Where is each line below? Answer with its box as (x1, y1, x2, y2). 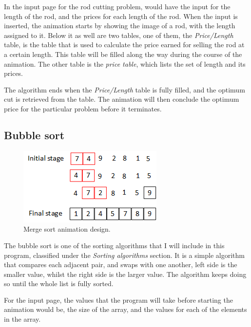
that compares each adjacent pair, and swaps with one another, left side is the (4, 259, 237, 270)
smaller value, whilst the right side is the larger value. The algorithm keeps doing (4, 269, 247, 279)
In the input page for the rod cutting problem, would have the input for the (4, 1, 231, 11)
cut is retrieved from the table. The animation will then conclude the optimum (4, 94, 239, 104)
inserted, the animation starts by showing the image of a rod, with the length (4, 20, 235, 31)
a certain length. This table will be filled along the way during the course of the (4, 49, 242, 59)
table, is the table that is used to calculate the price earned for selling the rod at (4, 39, 245, 50)
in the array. (4, 314, 41, 324)
